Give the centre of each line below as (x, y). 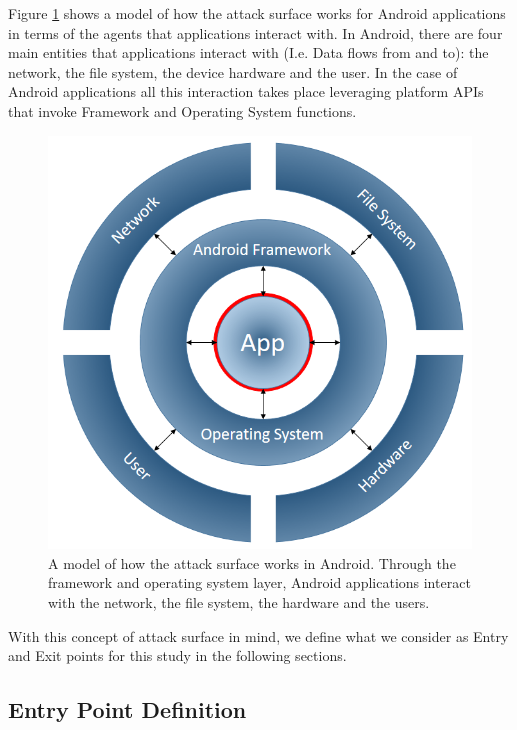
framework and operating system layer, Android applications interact (259, 582)
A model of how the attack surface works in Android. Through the (252, 562)
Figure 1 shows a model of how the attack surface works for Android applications (257, 13)
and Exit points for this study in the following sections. (177, 655)
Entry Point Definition (127, 709)
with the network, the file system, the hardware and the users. (239, 602)
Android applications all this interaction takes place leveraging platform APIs (246, 91)
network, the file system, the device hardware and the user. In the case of (233, 71)
